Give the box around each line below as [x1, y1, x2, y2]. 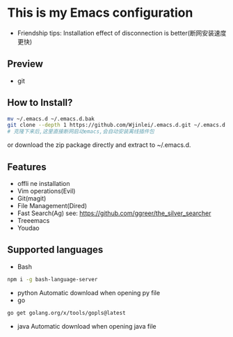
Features [7, 161, 47, 173]
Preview [7, 58, 44, 70]
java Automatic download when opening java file [17, 322, 156, 330]
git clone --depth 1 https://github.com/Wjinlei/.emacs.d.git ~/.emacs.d [7, 122, 226, 129]
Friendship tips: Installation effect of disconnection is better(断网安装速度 [17, 29, 227, 37]
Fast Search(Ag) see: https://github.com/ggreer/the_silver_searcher [17, 209, 211, 217]
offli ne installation [17, 180, 70, 187]
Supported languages [7, 244, 104, 256]
